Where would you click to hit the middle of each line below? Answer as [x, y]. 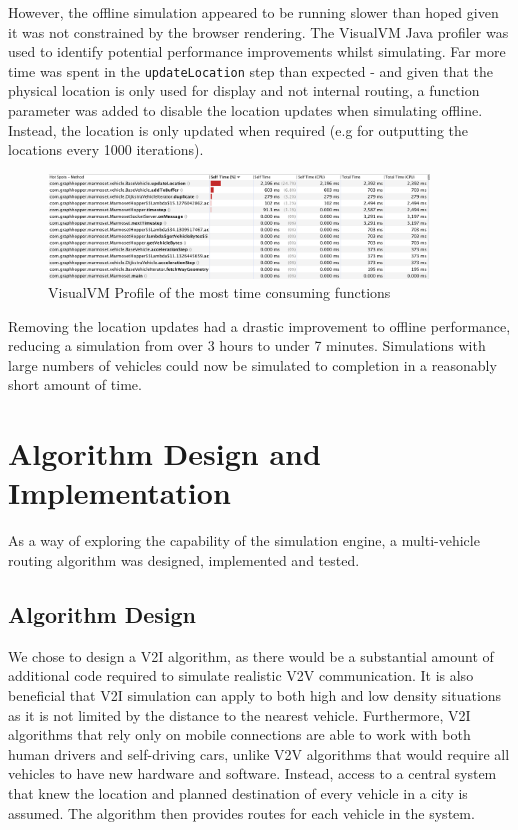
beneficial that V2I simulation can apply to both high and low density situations [255, 694]
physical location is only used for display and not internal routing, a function [244, 90]
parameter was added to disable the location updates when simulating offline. [245, 110]
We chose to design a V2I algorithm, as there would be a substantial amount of [251, 655]
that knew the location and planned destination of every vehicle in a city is [238, 792]
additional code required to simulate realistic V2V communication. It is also [241, 675]
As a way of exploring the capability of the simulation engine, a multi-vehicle [244, 540]
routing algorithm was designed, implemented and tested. [184, 559]
